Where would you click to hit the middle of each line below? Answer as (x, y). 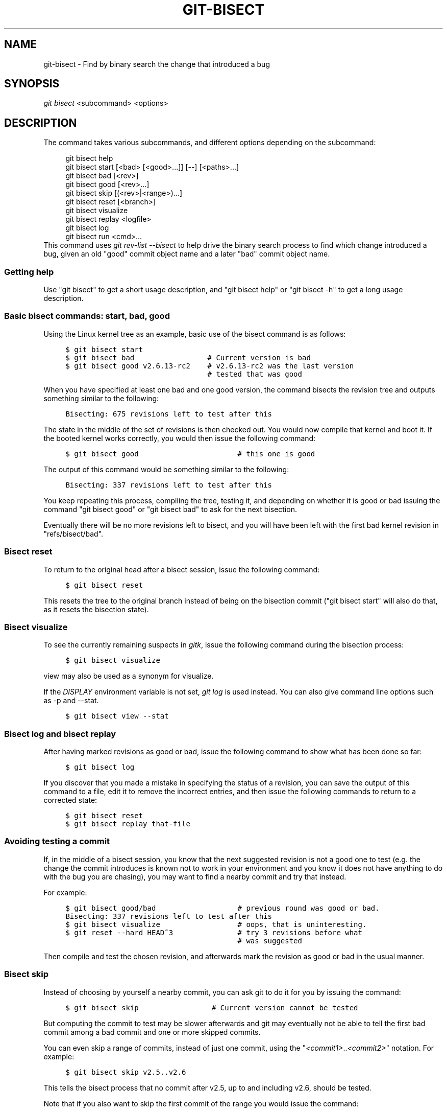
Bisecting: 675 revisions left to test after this (169, 414)
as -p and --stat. (71, 701)
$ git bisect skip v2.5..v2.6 (126, 1072)
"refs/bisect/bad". (73, 534)
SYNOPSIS (32, 84)
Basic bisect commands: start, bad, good (87, 316)
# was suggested (270, 941)
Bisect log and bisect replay (60, 734)
